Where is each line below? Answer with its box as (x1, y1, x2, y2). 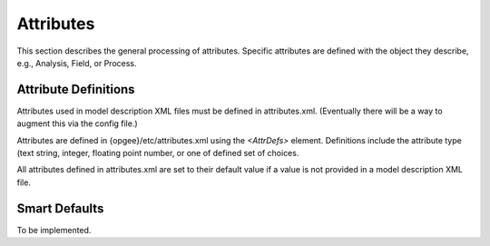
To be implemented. (16, 224, 92, 235)
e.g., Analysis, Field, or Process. (16, 57, 137, 68)
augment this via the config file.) (16, 118, 138, 129)
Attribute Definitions (16, 82, 135, 97)
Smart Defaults (16, 201, 104, 216)
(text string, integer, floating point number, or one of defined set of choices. (16, 148, 299, 159)
